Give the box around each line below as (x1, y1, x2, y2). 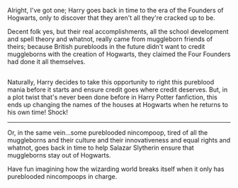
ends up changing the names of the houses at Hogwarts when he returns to (7, 101, 229, 109)
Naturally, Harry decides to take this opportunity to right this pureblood (7, 78, 215, 87)
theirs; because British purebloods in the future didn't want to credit (7, 43, 205, 50)
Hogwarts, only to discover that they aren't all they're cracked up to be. (7, 13, 216, 22)
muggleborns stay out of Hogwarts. (7, 151, 111, 160)
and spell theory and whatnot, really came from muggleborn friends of (7, 35, 213, 43)
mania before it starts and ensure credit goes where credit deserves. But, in (7, 85, 228, 94)
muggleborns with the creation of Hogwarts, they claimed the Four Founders (7, 50, 231, 58)
